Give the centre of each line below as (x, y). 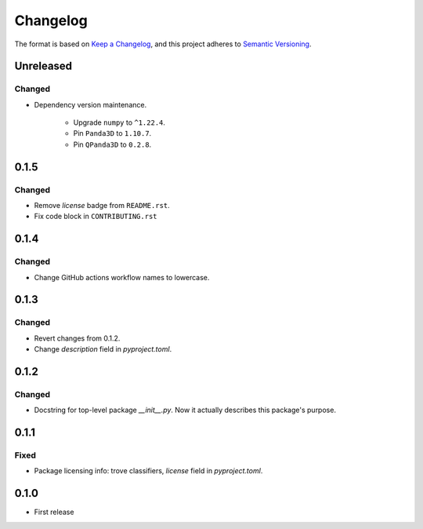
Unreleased (43, 66)
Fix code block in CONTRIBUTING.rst (96, 217)
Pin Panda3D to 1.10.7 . (112, 133)
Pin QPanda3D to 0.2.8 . (112, 144)
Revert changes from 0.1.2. (77, 338)
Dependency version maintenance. (90, 104)
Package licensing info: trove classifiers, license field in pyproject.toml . (148, 471)
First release (54, 512)
